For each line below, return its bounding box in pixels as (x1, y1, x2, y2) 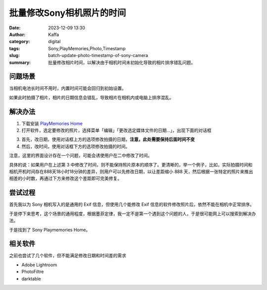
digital (48, 39, 61, 45)
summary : (9, 59, 31, 65)
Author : (9, 31, 26, 37)
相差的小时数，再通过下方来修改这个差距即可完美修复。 (9, 175, 122, 181)
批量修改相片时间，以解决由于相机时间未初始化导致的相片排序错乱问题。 (48, 59, 195, 65)
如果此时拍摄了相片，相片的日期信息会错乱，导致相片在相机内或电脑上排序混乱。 (9, 94, 174, 100)
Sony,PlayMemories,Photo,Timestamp (48, 45, 126, 52)
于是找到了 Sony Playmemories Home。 (9, 227, 90, 232)
